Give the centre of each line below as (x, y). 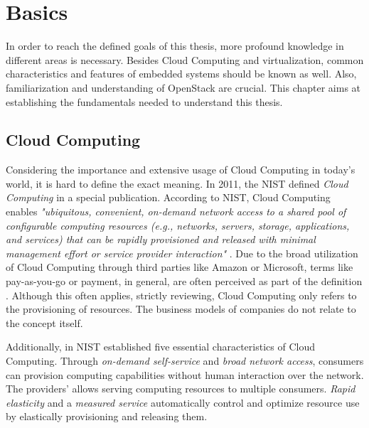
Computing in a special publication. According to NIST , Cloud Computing (168, 197)
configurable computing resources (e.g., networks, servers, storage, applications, (178, 225)
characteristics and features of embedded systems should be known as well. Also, (181, 74)
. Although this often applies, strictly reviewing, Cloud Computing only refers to (181, 295)
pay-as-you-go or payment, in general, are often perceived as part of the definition (184, 281)
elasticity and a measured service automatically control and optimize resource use (183, 402)
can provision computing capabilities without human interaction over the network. (185, 374)
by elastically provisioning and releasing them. (107, 416)
